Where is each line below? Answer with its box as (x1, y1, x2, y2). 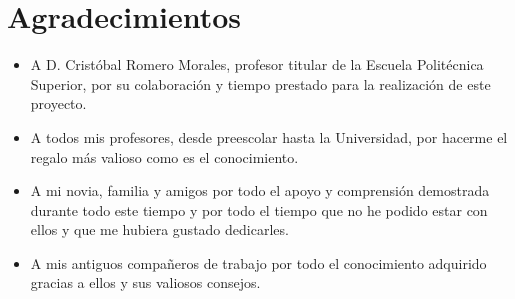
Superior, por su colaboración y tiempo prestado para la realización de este (30, 73, 491, 94)
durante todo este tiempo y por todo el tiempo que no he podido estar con (30, 199, 488, 220)
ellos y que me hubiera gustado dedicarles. (30, 219, 289, 240)
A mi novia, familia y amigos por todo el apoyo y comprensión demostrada (30, 180, 490, 201)
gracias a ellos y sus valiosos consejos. (30, 272, 261, 293)
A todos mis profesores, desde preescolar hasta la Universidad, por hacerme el (30, 126, 508, 147)
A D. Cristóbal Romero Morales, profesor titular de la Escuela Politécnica (30, 54, 484, 75)
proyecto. (30, 93, 87, 114)
